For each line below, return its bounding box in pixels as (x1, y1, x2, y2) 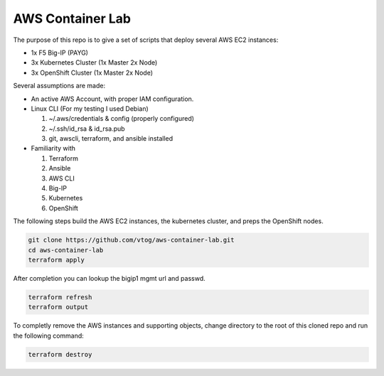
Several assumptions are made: (13, 82, 106, 90)
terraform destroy (28, 350, 92, 358)
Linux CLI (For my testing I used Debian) (31, 104, 149, 113)
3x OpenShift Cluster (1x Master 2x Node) (31, 68, 153, 77)
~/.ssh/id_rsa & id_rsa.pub (48, 124, 125, 133)
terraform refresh (28, 293, 92, 301)
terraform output (28, 303, 89, 311)
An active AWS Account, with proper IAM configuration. (31, 95, 194, 103)
